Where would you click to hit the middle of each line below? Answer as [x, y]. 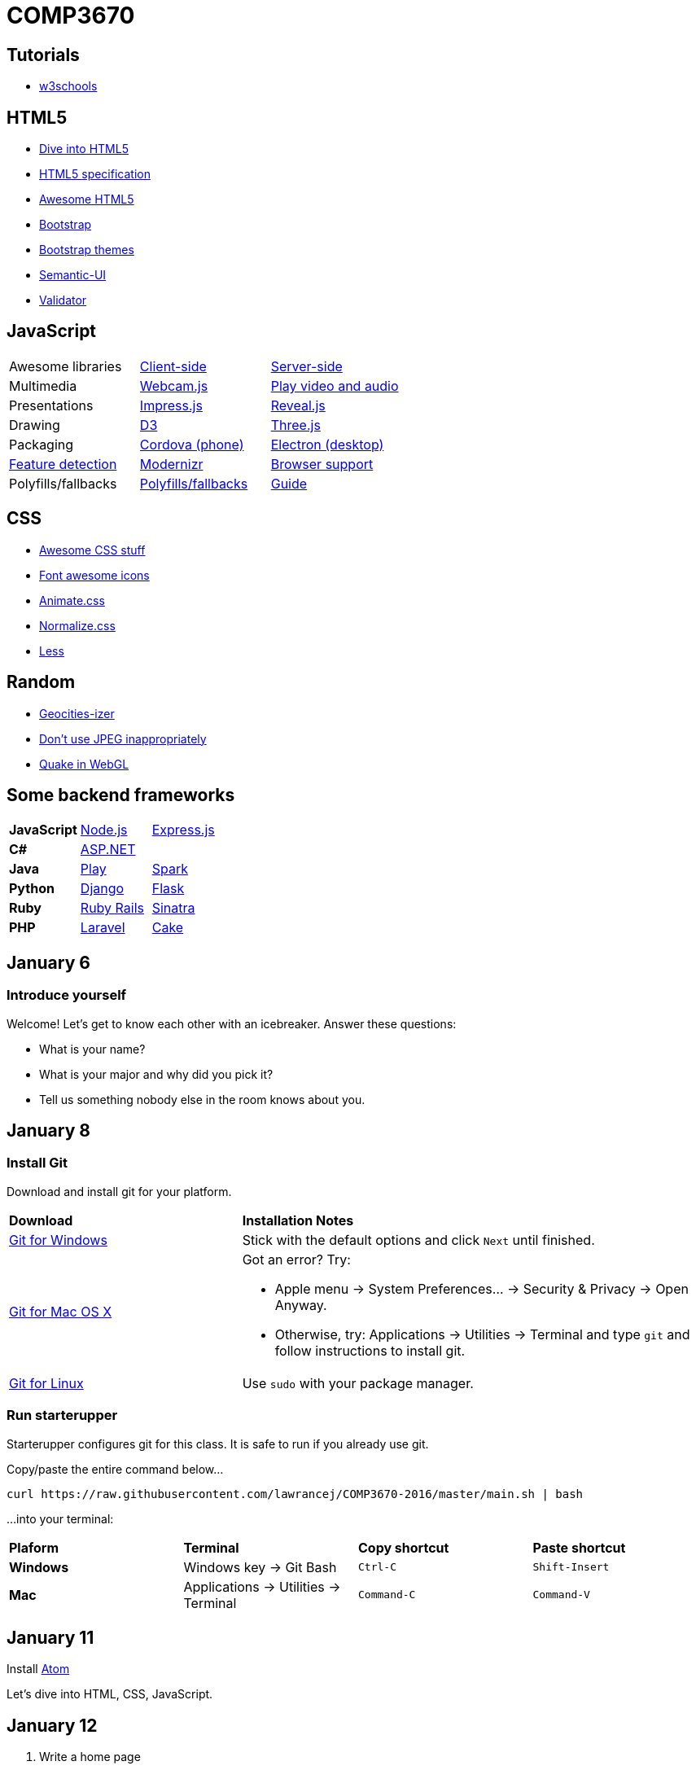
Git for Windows [58, 1240]
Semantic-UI [73, 275]
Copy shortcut [404, 1547]
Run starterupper [62, 1415]
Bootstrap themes [87, 250]
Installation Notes [298, 1220]
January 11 [50, 1638]
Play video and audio [335, 386]
